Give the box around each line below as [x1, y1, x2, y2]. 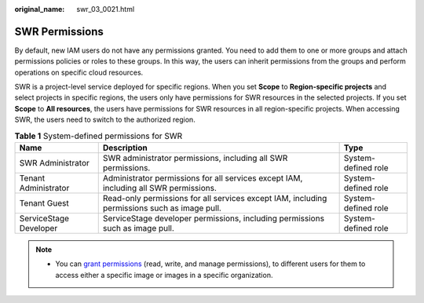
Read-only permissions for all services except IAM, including [102, 193, 327, 204]
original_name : [14, 5, 65, 13]
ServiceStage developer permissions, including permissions [102, 213, 325, 224]
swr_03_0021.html [76, 5, 135, 13]
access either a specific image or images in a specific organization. [55, 270, 273, 279]
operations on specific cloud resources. [14, 68, 144, 77]
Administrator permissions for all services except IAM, [102, 173, 303, 184]
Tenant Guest [19, 198, 70, 209]
